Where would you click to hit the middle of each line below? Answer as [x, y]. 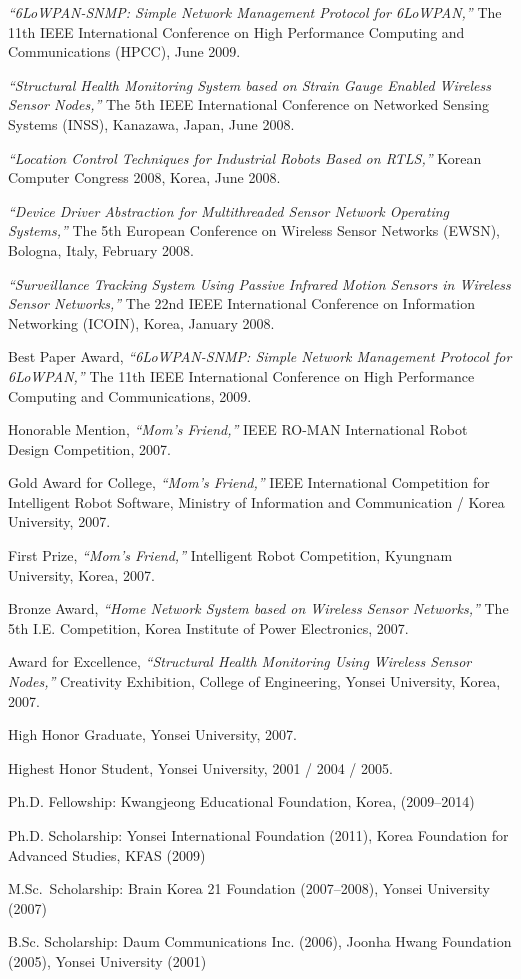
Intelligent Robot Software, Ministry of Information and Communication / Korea [256, 501]
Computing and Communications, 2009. [130, 395]
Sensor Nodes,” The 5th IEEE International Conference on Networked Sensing [249, 104]
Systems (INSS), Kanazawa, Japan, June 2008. [151, 123]
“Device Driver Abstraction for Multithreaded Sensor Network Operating [229, 210]
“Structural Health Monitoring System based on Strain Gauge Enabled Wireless [249, 84]
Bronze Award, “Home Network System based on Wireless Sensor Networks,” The [258, 608]
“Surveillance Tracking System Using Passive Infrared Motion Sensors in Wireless [259, 283]
